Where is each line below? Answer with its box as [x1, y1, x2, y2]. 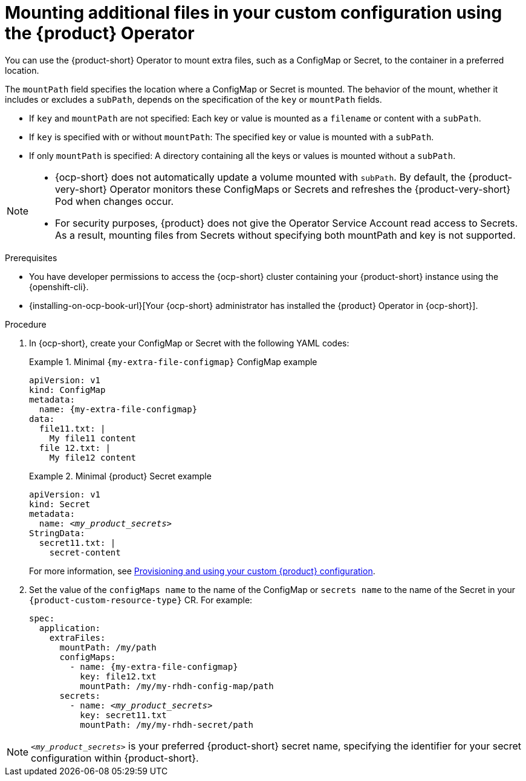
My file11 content [49, 433, 137, 443]
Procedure [5, 319, 47, 329]
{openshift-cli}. [29, 281, 89, 292]
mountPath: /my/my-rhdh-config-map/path [80, 681, 274, 691]
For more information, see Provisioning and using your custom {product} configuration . [29, 565, 375, 576]
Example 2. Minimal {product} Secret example [29, 470, 212, 481]
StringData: [29, 528, 85, 538]
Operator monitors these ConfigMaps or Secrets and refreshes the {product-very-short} [109, 183, 511, 195]
